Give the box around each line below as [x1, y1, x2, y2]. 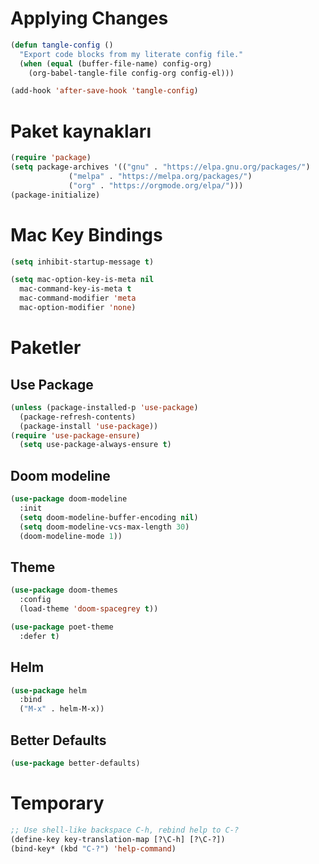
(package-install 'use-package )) [19, 421, 159, 431]
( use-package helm [10, 685, 87, 696]
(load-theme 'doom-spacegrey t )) [19, 604, 159, 614]
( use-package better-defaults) [10, 758, 141, 768]
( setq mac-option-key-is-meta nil [10, 275, 155, 285]
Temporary [10, 792, 105, 814]
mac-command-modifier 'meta [19, 293, 137, 304]
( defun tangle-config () [10, 40, 114, 50]
